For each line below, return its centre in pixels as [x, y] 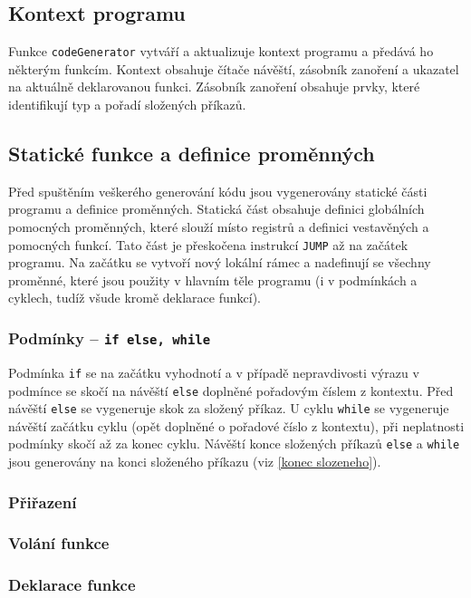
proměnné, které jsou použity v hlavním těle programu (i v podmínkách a [213, 280]
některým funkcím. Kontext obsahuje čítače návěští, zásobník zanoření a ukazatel [234, 68]
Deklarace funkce [72, 585]
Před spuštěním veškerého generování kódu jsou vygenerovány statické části [218, 191]
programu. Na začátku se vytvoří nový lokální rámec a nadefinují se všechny [220, 262]
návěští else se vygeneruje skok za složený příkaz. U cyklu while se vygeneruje [229, 408]
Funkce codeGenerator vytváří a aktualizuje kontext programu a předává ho [221, 51]
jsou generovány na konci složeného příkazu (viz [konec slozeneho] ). [195, 462]
